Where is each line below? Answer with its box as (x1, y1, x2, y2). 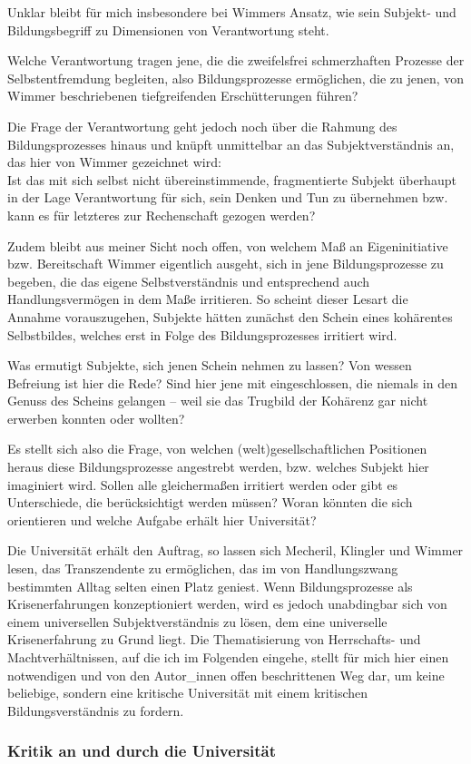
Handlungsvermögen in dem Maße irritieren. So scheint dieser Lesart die (7, 289, 408, 309)
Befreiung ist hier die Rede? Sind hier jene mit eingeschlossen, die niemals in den (7, 373, 457, 392)
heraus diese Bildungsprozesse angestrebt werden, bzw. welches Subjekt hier (7, 457, 429, 476)
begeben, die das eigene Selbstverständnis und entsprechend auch (7, 271, 370, 290)
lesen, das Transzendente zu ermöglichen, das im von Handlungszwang (7, 559, 398, 578)
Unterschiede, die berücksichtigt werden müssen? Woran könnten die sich (7, 493, 413, 512)
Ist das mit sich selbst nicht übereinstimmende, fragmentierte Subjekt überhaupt (7, 170, 456, 189)
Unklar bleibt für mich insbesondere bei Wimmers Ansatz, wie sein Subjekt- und (7, 3, 456, 21)
